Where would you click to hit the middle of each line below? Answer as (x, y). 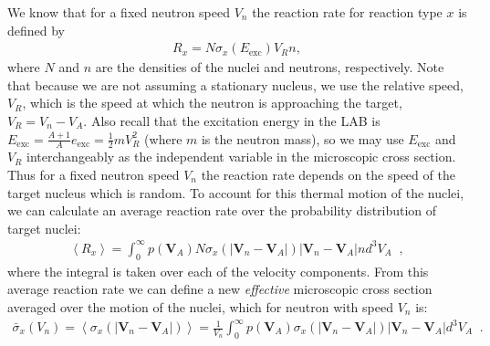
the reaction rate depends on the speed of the (328, 175)
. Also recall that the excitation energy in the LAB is (232, 121)
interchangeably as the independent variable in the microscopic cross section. (241, 157)
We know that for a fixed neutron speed (119, 12)
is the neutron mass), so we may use (302, 138)
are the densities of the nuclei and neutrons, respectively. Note (270, 67)
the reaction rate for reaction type (347, 12)
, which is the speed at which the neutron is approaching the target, (212, 103)
